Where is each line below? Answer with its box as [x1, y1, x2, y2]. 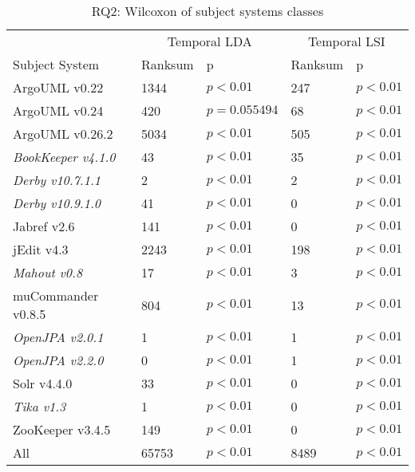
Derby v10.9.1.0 [13, 194, 101, 212]
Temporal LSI [307, 32, 385, 50]
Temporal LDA [167, 32, 252, 50]
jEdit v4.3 [13, 240, 69, 258]
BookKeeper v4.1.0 [13, 147, 116, 166]
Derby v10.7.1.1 [13, 171, 101, 189]
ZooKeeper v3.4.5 [13, 420, 111, 439]
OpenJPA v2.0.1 [13, 328, 104, 346]
